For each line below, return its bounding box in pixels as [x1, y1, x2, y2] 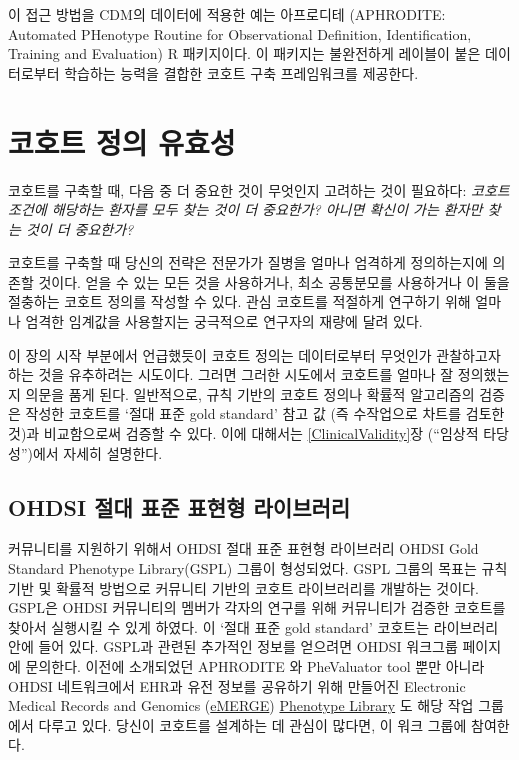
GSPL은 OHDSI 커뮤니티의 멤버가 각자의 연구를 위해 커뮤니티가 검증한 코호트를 [8, 597, 506, 618]
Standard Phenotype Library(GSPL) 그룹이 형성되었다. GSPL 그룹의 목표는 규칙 [8, 558, 508, 579]
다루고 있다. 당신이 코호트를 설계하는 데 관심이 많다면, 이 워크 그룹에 [38, 714, 467, 735]
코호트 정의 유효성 [8, 121, 236, 162]
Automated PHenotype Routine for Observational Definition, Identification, [8, 23, 472, 44]
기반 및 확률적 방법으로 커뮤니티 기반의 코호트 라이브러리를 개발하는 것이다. [8, 577, 479, 598]
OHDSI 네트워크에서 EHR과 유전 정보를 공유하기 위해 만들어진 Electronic [8, 675, 466, 696]
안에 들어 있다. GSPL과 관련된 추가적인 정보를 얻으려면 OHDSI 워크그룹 [8, 636, 458, 657]
